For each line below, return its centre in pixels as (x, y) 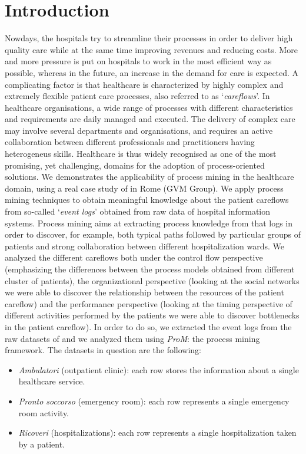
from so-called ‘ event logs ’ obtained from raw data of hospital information (138, 211)
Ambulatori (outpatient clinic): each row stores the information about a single (159, 369)
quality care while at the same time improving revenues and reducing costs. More (151, 49)
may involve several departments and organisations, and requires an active (139, 130)
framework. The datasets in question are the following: (103, 350)
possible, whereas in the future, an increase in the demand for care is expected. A (152, 72)
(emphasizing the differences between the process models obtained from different (150, 269)
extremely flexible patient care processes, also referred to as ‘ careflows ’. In (137, 96)
